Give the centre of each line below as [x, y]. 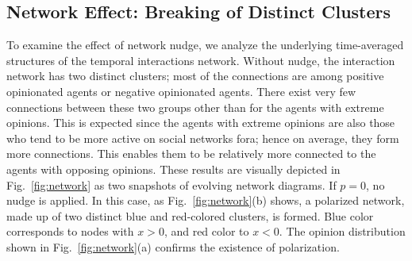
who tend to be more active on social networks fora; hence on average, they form [203, 138]
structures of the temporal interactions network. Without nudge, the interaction [201, 60]
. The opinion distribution [342, 231]
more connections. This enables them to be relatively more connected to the [191, 154]
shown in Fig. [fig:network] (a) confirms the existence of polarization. [173, 246]
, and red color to [206, 231]
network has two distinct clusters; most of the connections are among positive [195, 76]
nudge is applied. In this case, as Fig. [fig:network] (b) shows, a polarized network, [206, 200]
